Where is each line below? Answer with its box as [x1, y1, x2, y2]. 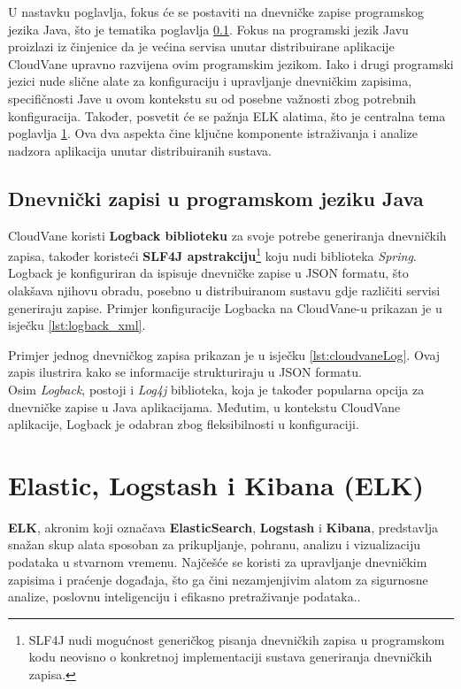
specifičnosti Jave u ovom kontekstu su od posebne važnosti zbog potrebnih [8, 88, 417, 107]
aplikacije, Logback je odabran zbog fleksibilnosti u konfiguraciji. [8, 415, 359, 433]
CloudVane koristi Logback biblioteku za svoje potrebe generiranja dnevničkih [8, 226, 447, 244]
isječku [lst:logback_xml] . [8, 316, 146, 334]
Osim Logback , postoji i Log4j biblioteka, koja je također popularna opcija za [8, 379, 425, 398]
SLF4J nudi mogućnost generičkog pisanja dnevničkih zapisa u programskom [28, 630, 445, 648]
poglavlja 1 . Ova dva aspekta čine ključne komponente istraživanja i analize [8, 124, 418, 142]
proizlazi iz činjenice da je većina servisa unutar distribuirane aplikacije [8, 37, 395, 56]
